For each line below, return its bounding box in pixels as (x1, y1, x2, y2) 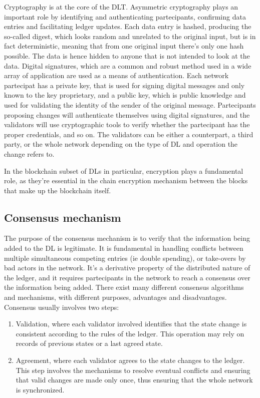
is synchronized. (16, 384, 65, 394)
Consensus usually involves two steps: (4, 301, 119, 312)
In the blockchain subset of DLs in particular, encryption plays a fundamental (4, 165, 243, 176)
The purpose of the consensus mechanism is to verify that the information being (4, 233, 250, 243)
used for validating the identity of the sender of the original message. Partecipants (4, 99, 256, 110)
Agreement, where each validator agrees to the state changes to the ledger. (16, 355, 245, 365)
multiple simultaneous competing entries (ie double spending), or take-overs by (4, 252, 246, 263)
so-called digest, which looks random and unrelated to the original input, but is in (4, 31, 256, 41)
